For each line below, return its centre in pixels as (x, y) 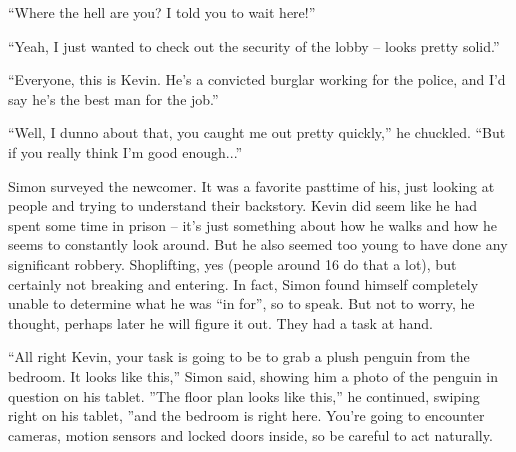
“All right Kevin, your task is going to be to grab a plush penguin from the (239, 356)
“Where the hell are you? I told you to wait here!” (162, 12)
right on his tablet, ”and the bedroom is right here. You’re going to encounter (246, 415)
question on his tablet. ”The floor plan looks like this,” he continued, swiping (244, 395)
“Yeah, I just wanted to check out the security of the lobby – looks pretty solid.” (254, 45)
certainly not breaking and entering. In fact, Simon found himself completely (243, 283)
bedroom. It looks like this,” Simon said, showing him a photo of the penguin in (253, 375)
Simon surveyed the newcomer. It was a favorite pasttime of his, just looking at (251, 185)
